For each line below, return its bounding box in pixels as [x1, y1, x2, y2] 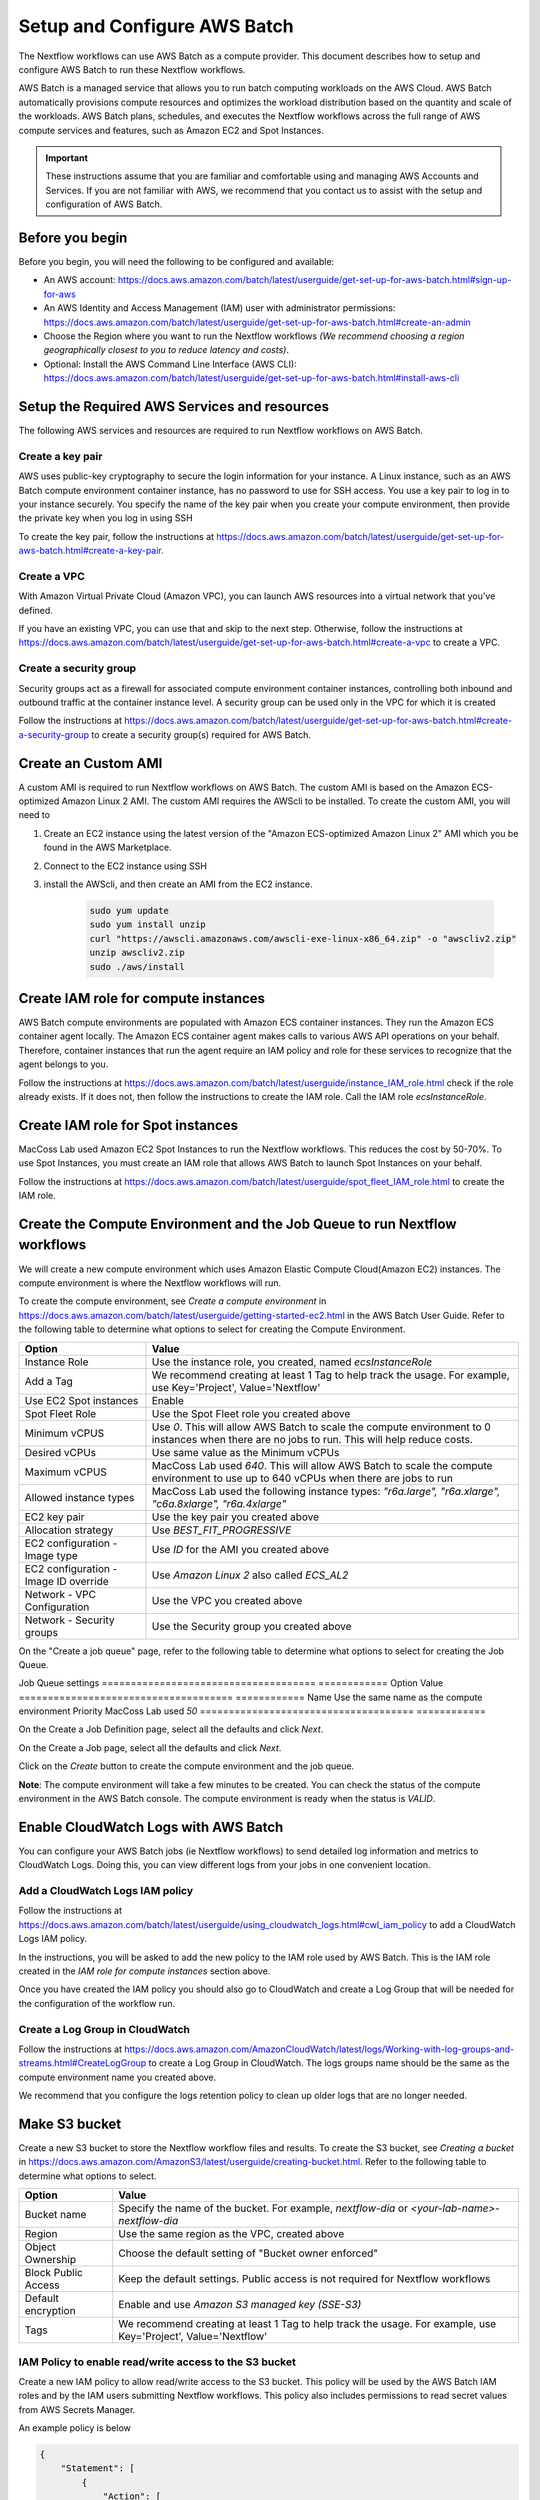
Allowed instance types [24, 1490, 135, 1504]
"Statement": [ [60, 2463, 135, 2474]
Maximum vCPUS [24, 1465, 107, 1479]
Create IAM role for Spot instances [18, 1116, 239, 1134]
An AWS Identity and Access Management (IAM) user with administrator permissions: [43, 302, 396, 314]
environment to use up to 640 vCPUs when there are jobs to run [151, 1471, 454, 1485]
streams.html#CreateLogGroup [18, 2057, 147, 2069]
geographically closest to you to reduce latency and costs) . [43, 344, 290, 356]
